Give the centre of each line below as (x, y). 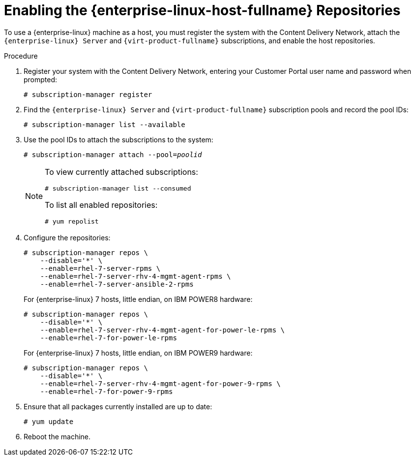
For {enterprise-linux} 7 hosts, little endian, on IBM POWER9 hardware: (138, 353)
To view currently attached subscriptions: (121, 172)
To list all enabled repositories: (101, 205)
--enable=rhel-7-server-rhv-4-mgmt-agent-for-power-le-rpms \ (163, 330)
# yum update (49, 421)
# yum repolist (72, 221)
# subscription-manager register (88, 94)
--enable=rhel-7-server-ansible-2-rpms (117, 284)
